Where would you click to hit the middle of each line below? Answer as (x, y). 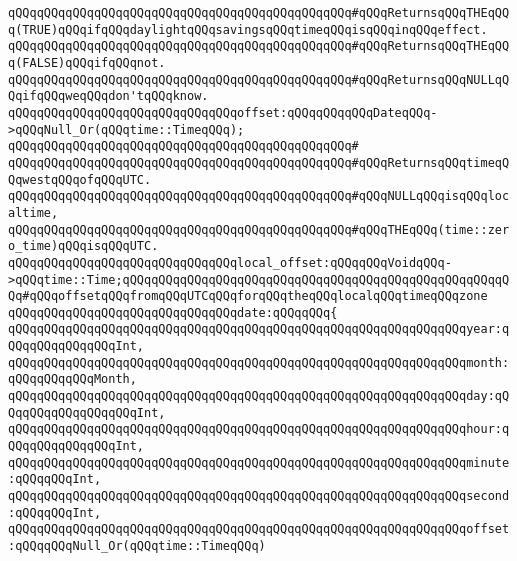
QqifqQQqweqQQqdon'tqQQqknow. (108, 96)
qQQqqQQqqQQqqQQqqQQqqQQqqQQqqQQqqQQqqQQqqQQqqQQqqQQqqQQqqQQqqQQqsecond (259, 496)
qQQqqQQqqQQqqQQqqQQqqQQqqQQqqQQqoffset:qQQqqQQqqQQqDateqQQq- (223, 112)
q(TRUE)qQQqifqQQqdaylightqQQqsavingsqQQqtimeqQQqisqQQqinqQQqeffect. (248, 29)
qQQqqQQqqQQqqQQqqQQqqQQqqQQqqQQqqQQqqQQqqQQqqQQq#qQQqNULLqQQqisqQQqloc (259, 196)
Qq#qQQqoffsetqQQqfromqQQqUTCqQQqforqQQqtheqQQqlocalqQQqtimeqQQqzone (248, 296)
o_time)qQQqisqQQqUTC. (83, 246)
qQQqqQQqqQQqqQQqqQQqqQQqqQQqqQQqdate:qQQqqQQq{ (173, 312)
